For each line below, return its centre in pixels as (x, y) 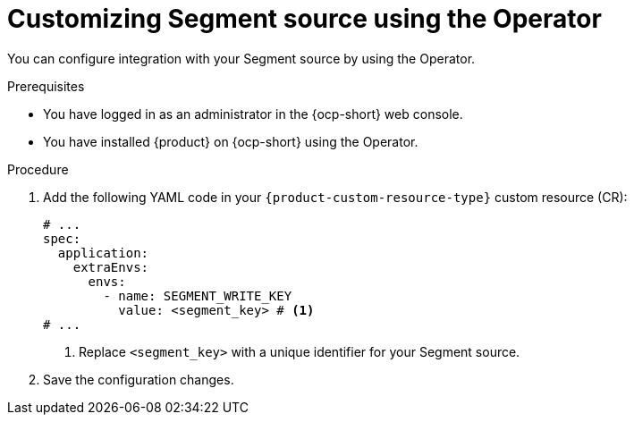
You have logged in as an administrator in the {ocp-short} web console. (253, 114)
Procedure (38, 169)
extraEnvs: (111, 267)
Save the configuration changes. (139, 379)
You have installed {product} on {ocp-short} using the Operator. (231, 141)
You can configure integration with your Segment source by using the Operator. (241, 58)
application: (103, 253)
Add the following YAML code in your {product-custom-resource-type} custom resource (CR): (335, 197)
